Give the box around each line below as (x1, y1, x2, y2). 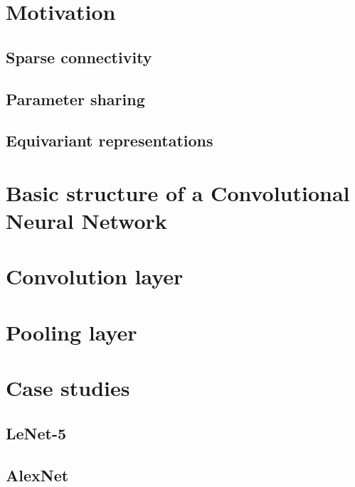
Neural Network (6, 206, 167, 235)
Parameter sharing (6, 87, 145, 109)
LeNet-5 (6, 422, 67, 444)
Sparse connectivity (6, 46, 152, 68)
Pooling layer (6, 317, 137, 346)
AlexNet (6, 464, 69, 486)
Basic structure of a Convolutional (6, 178, 350, 207)
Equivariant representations (6, 129, 213, 151)
